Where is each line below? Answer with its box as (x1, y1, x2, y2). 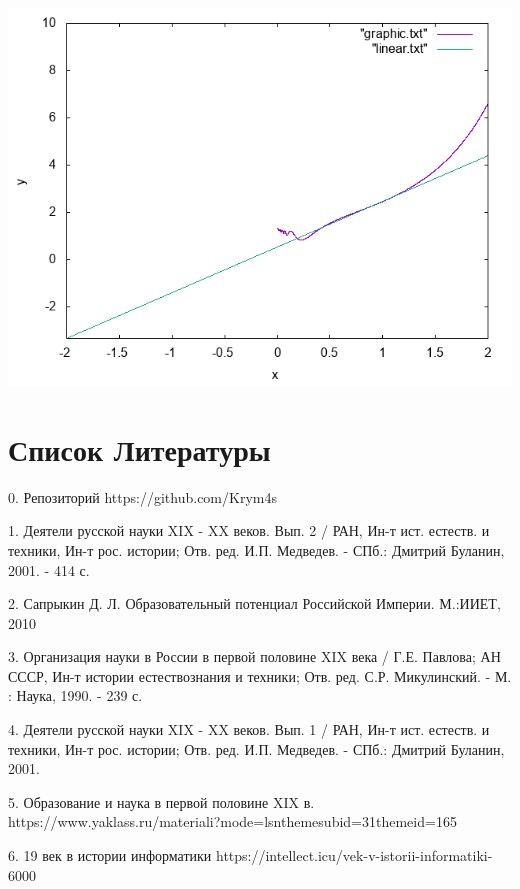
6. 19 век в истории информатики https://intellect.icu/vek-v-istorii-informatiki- (8, 845, 493, 866)
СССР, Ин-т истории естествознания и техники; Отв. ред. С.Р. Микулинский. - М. (8, 665, 512, 686)
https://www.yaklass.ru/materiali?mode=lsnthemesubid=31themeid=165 (8, 811, 457, 832)
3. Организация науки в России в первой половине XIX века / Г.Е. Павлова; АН (8, 646, 501, 667)
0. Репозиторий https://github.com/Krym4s (8, 486, 277, 507)
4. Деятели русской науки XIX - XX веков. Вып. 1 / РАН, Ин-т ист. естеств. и (8, 719, 490, 740)
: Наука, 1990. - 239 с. (8, 685, 143, 706)
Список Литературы (8, 428, 271, 469)
